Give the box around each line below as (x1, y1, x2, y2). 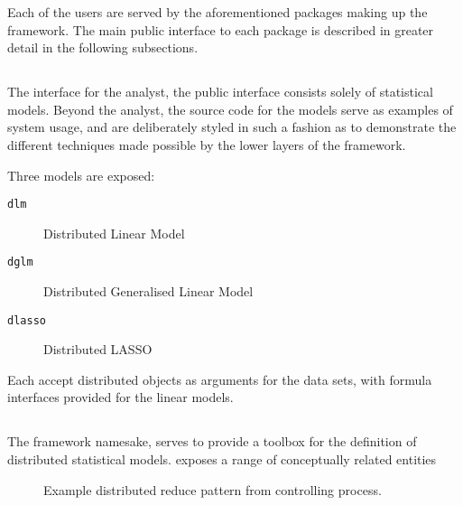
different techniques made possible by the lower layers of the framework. (7, 135, 406, 154)
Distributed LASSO (43, 340, 153, 359)
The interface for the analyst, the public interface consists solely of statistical (7, 82, 433, 101)
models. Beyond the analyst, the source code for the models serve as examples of (7, 99, 453, 118)
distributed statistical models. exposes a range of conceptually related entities (7, 450, 437, 469)
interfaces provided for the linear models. (7, 388, 234, 407)
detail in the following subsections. (7, 38, 199, 57)
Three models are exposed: (7, 165, 155, 184)
